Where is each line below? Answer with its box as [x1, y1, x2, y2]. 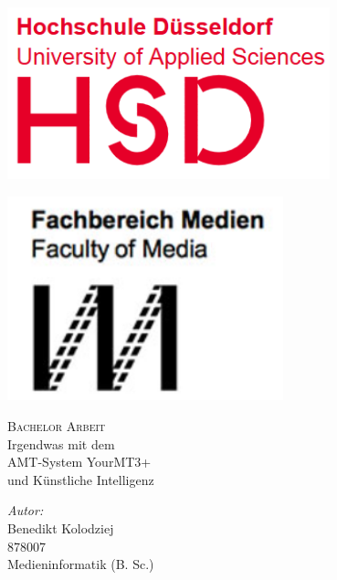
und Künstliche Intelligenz [7, 469, 154, 489]
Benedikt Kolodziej [7, 518, 114, 537]
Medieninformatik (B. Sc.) [7, 554, 154, 574]
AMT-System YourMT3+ [7, 452, 152, 471]
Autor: [7, 501, 44, 520]
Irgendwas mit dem [7, 434, 115, 453]
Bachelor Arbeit [7, 417, 106, 435]
